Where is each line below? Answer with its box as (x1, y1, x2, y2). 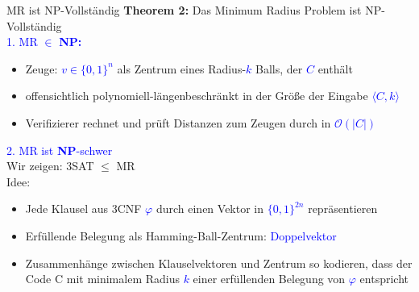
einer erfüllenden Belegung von (193, 270, 346, 287)
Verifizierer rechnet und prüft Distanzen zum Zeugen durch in (25, 114, 331, 131)
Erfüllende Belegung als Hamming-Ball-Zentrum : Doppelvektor (25, 227, 337, 244)
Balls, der (255, 60, 303, 77)
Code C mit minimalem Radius (25, 270, 180, 287)
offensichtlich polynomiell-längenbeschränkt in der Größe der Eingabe (25, 87, 368, 104)
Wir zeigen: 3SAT (6, 157, 94, 174)
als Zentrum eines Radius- (117, 60, 247, 77)
